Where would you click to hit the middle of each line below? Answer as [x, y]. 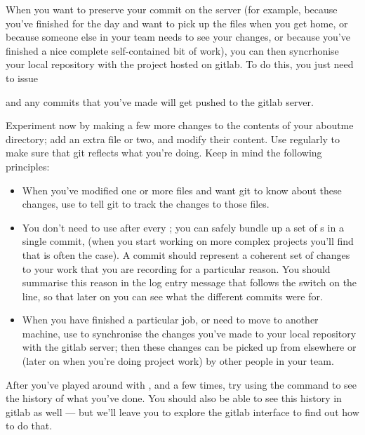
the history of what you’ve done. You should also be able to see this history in [174, 398]
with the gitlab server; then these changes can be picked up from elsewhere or [189, 347]
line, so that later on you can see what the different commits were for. [172, 296]
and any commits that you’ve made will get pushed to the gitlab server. [160, 101]
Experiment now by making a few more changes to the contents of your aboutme [180, 125]
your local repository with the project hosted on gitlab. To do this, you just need [180, 64]
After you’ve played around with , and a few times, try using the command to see [181, 384]
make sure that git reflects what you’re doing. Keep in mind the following [164, 153]
